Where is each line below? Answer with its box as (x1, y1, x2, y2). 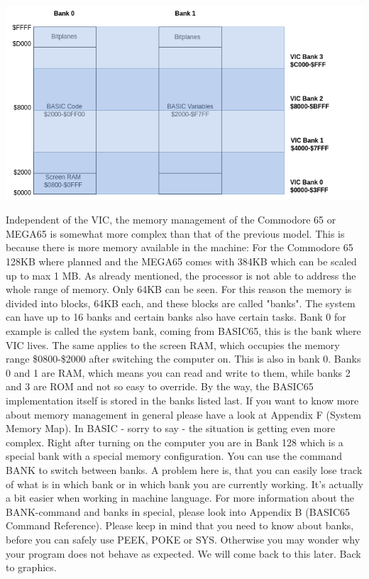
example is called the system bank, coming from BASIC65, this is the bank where (6, 324, 361, 338)
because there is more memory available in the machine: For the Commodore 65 (6, 240, 353, 255)
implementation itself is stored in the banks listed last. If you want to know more (6, 393, 359, 408)
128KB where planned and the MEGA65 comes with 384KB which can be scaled (6, 254, 357, 269)
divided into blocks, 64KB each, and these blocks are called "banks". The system (6, 295, 356, 310)
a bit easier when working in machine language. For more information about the (6, 490, 354, 505)
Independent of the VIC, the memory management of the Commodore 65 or (6, 212, 336, 227)
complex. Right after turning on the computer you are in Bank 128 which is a (6, 434, 343, 449)
